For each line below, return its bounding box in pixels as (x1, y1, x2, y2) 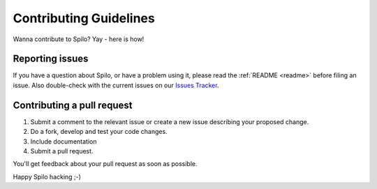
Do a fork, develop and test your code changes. (30, 128, 168, 136)
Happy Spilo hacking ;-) (13, 172, 82, 181)
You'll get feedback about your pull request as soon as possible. (13, 160, 198, 168)
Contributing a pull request (13, 99, 133, 111)
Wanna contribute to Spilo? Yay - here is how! (13, 35, 145, 43)
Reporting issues (13, 53, 89, 65)
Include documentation (30, 137, 97, 146)
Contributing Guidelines (13, 10, 155, 26)
